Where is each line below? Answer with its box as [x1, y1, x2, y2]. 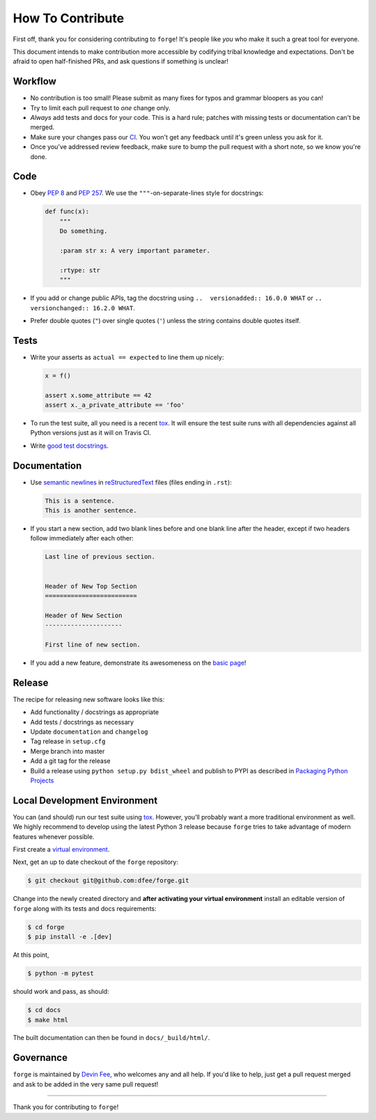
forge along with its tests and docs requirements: [13, 904, 157, 913]
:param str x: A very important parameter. [59, 247, 210, 255]
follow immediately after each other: [30, 534, 134, 543]
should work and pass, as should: [13, 987, 109, 996]
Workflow [13, 75, 57, 87]
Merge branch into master [30, 747, 105, 755]
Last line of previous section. [45, 553, 156, 561]
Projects [30, 776, 54, 785]
